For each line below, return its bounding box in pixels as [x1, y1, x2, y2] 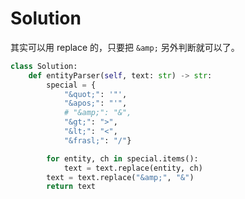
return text [46, 182, 97, 192]
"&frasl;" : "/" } [63, 135, 132, 146]
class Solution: [10, 61, 78, 71]
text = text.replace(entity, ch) [63, 163, 203, 173]
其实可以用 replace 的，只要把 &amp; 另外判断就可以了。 [10, 41, 240, 53]
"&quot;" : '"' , [63, 89, 128, 99]
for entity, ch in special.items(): [46, 153, 199, 164]
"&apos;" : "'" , [63, 98, 128, 109]
